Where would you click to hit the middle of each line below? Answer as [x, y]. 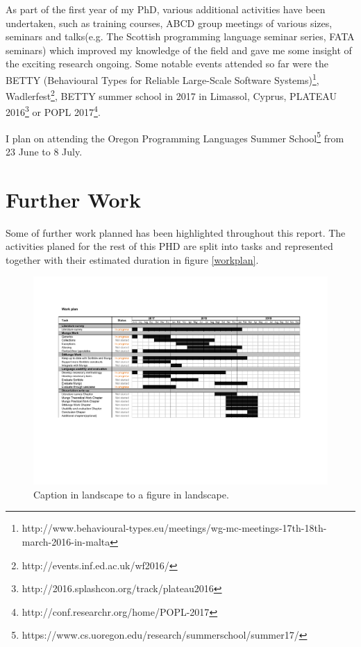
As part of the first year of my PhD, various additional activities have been [166, 9]
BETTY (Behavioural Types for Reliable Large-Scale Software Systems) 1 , [162, 78]
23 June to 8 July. [44, 151]
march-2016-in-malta [66, 541]
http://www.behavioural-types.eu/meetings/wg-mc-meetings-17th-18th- [174, 528]
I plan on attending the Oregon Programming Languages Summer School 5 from [175, 137]
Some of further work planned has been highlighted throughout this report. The [176, 232]
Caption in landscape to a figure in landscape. [131, 494]
